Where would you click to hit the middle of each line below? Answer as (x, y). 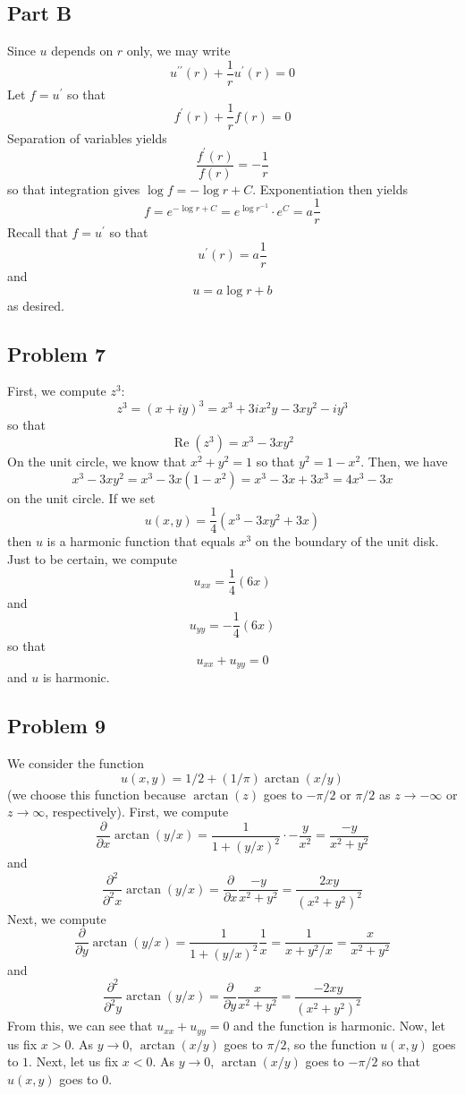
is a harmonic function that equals (141, 541)
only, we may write (178, 51)
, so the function (331, 1044)
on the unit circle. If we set (81, 497)
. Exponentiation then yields (330, 188)
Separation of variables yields (87, 137)
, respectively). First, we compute (137, 812)
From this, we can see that (80, 1026)
